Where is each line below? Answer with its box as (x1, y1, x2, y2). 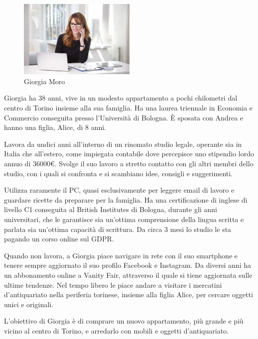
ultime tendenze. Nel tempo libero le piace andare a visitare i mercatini (4, 279, 222, 290)
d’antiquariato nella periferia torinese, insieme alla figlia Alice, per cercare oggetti (4, 289, 253, 300)
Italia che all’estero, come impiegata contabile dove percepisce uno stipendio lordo (4, 148, 254, 159)
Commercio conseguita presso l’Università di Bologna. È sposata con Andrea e (4, 112, 244, 122)
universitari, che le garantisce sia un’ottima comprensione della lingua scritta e (4, 214, 244, 224)
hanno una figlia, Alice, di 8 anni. (4, 122, 106, 132)
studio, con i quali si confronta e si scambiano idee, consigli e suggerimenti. (4, 168, 233, 178)
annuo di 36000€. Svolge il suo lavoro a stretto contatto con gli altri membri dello (4, 158, 254, 168)
